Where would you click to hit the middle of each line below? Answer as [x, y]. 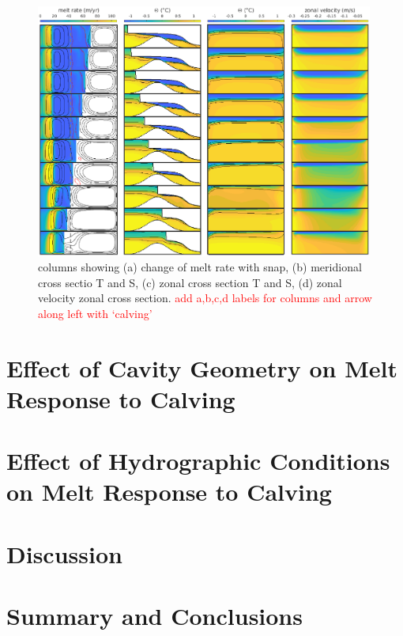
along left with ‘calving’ [95, 313]
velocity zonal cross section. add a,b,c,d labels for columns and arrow [205, 298]
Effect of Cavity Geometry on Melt [202, 367]
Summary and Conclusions [154, 616]
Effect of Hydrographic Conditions [198, 461]
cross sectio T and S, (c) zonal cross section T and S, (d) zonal [190, 282]
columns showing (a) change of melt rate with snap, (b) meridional [200, 267]
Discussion [64, 553]
